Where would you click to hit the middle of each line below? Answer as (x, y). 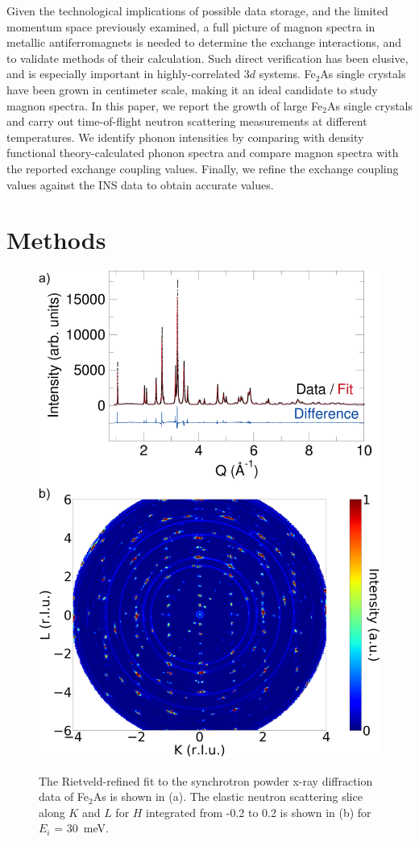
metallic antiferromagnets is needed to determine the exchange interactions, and (204, 42)
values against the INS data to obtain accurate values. (140, 184)
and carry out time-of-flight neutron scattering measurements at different (187, 121)
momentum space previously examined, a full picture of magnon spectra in (191, 26)
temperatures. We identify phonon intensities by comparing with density (185, 137)
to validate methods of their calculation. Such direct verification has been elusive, (207, 58)
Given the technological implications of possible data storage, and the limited (197, 10)
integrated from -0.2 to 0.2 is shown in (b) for (259, 812)
